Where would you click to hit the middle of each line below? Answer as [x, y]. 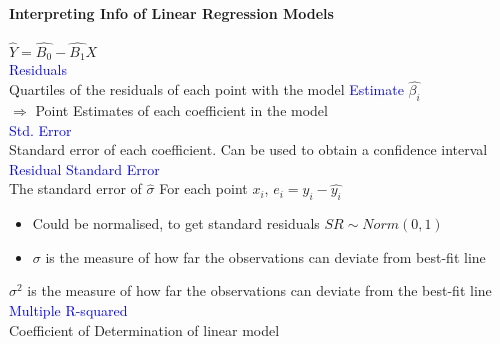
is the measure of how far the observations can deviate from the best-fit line [259, 290]
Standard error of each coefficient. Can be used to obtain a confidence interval [248, 149]
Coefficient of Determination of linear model [144, 329]
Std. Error [40, 129]
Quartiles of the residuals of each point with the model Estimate [206, 89]
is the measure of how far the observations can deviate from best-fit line [265, 256]
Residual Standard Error [84, 168]
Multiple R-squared [68, 310]
